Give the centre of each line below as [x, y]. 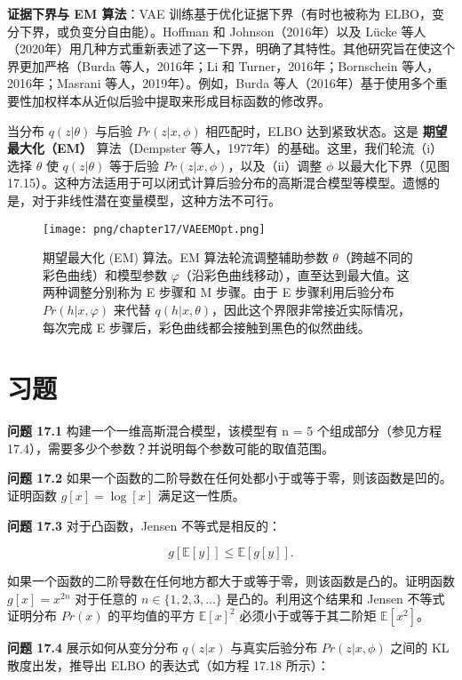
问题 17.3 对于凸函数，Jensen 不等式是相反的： [144, 525]
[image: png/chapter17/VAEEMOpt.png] [154, 229]
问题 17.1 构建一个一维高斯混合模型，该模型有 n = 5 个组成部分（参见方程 [224, 431]
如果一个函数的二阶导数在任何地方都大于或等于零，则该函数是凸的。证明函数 [231, 581]
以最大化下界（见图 [393, 165]
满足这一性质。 [201, 496]
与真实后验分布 [274, 648]
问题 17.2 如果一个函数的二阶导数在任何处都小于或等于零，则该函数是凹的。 [230, 478]
